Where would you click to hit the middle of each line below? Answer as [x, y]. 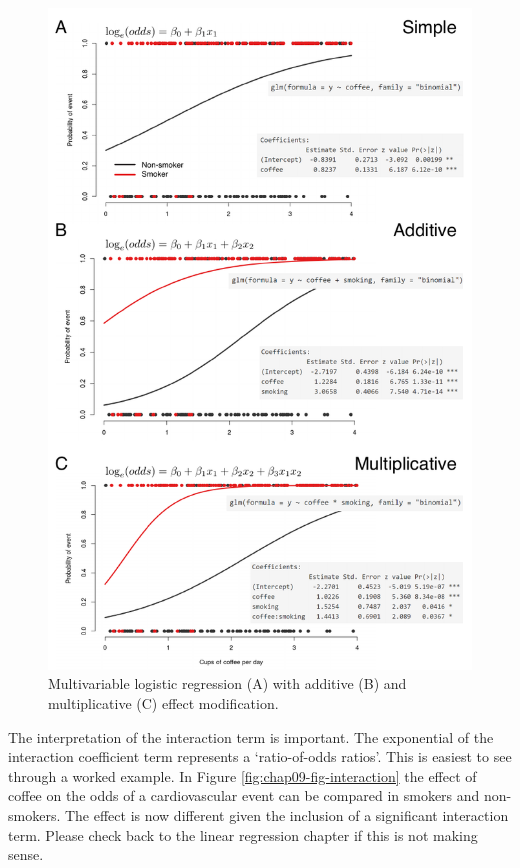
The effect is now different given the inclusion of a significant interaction [286, 815]
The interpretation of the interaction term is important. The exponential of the [251, 736]
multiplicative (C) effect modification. [163, 703]
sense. [26, 854]
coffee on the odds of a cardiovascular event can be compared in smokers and [244, 795]
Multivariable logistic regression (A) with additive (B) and [227, 683]
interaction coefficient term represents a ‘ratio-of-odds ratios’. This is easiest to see [260, 756]
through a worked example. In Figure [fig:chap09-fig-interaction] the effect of [242, 775]
